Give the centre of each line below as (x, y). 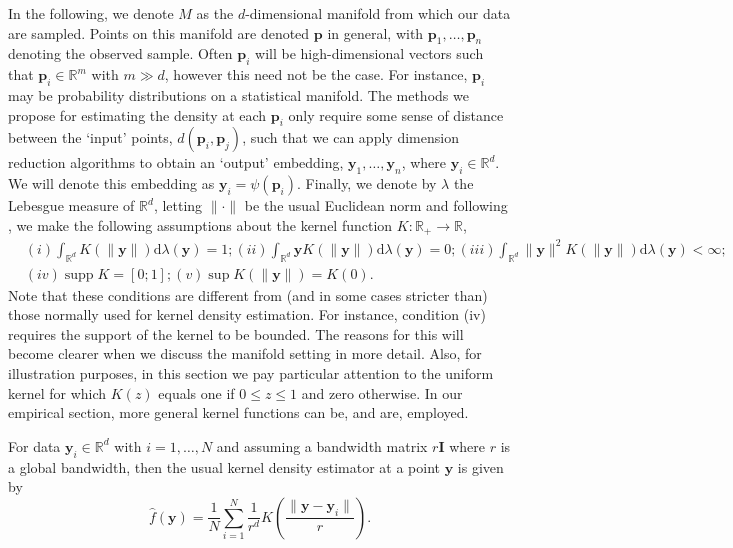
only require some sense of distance (396, 114)
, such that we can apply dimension (350, 137)
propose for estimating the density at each (137, 114)
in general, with (375, 32)
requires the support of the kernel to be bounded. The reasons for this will (236, 333)
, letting (178, 205)
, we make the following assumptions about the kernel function (200, 224)
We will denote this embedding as (111, 183)
